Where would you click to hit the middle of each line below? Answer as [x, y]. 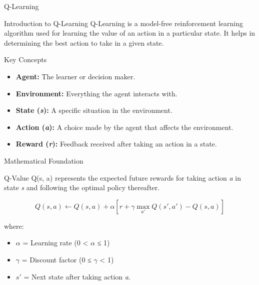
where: [14, 226]
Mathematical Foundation [44, 160]
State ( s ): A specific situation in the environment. [94, 110]
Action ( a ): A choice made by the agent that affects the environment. [124, 127]
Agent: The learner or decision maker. [75, 76]
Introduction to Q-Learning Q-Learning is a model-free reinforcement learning [123, 23]
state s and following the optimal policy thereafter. [82, 187]
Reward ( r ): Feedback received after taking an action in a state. [116, 144]
